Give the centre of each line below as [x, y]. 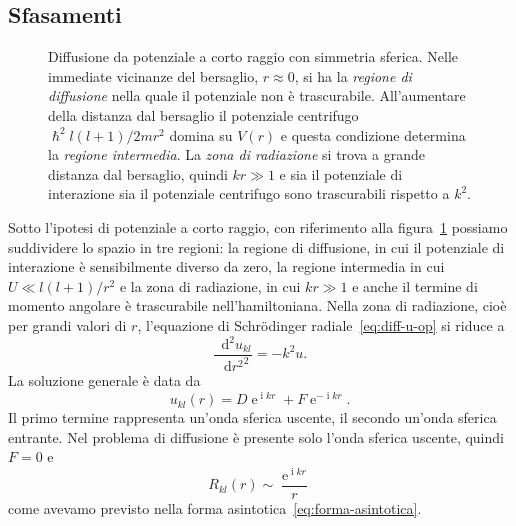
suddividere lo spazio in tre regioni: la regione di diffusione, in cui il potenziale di [256, 246]
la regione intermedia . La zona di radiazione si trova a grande [236, 154]
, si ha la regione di [353, 75]
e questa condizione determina [373, 134]
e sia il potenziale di [341, 173]
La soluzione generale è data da [104, 380]
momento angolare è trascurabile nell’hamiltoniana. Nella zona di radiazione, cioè [257, 305]
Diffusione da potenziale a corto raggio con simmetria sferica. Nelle [253, 56]
